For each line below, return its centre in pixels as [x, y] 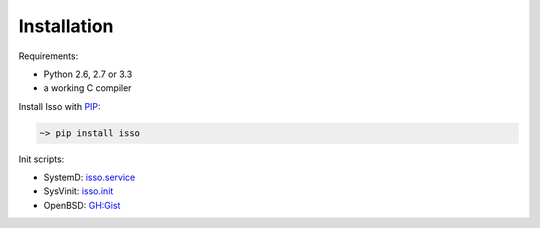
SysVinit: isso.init [78, 191]
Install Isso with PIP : [59, 106]
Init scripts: [41, 159]
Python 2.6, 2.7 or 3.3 [88, 74]
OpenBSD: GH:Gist [82, 205]
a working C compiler [87, 88]
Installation [66, 26]
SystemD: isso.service [89, 177]
